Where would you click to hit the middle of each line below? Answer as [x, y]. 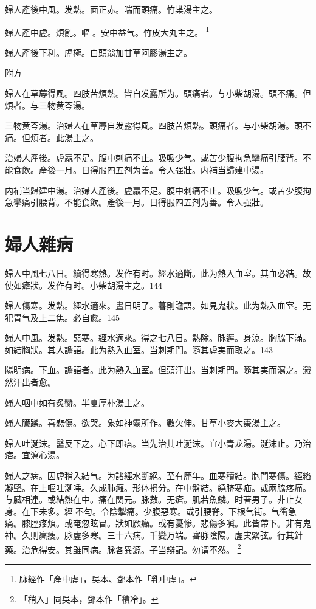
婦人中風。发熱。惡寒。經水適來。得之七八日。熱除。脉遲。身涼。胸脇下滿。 [158, 338]
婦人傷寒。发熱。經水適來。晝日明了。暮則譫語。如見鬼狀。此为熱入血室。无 [158, 305]
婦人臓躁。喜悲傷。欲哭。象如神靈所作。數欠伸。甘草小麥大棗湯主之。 [145, 423]
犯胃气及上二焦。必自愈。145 [62, 317]
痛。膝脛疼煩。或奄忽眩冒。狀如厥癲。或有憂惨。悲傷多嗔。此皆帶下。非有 [154, 523]
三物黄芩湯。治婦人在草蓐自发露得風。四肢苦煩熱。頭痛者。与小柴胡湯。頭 [154, 126]
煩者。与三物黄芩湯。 [47, 105]
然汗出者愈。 [30, 382]
